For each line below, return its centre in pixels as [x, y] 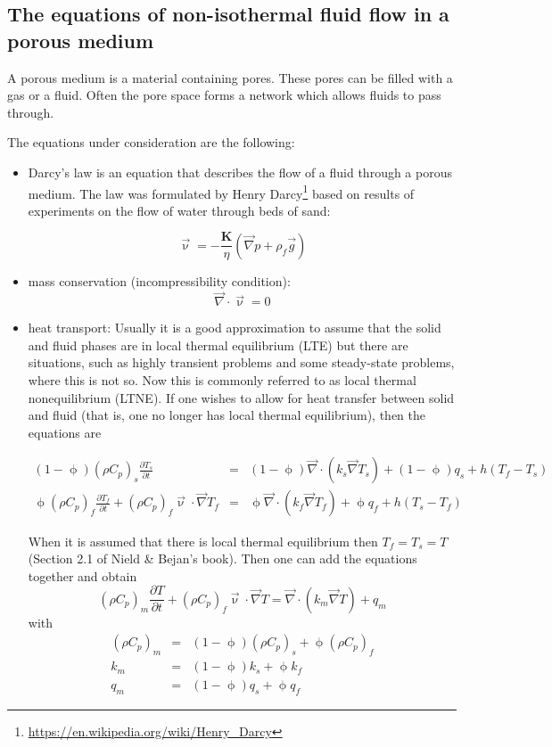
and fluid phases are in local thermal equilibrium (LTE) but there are [218, 345]
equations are [65, 432]
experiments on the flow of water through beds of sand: [179, 210]
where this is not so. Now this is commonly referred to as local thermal [222, 380]
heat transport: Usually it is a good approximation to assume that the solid [235, 328]
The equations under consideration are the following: [151, 142]
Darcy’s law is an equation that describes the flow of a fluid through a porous [240, 172]
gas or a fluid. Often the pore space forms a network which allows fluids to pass [224, 95]
